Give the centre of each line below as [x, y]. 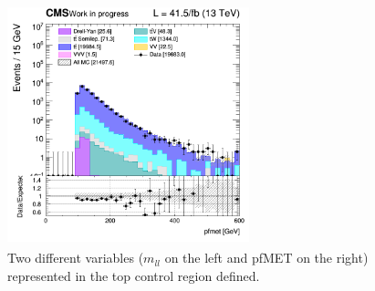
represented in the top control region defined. [134, 275]
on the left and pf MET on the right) [266, 258]
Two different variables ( [76, 258]
